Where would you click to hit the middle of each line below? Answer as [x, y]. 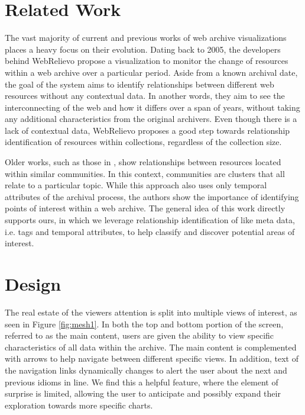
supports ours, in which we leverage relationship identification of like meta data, [150, 220]
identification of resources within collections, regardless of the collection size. [143, 142]
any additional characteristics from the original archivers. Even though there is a [151, 119]
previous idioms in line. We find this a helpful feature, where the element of [142, 382]
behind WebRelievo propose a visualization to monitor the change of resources [147, 61]
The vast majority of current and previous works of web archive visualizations [146, 38]
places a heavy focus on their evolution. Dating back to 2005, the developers [143, 49]
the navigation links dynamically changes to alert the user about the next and [146, 370]
